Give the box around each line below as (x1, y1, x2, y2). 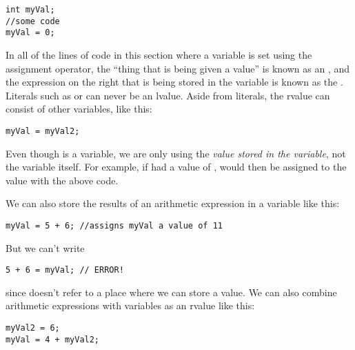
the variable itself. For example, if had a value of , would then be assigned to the (6, 159, 347, 174)
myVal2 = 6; (6, 323, 60, 333)
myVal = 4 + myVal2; (6, 334, 100, 344)
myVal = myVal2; (6, 126, 80, 136)
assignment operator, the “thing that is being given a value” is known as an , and (6, 61, 350, 75)
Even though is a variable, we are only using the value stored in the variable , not (6, 146, 346, 160)
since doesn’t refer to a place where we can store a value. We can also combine (6, 284, 337, 299)
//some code (6, 16, 60, 26)
